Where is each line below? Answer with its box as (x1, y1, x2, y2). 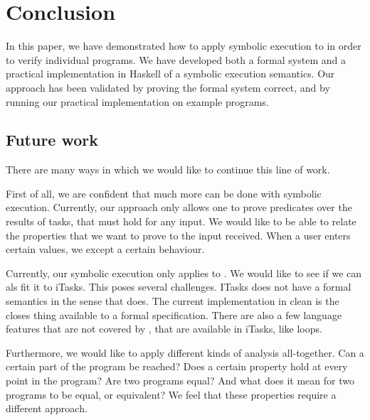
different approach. (6, 401, 88, 416)
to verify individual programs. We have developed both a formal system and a (6, 52, 346, 67)
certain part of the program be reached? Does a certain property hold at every (6, 359, 348, 374)
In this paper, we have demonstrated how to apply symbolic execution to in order (6, 38, 361, 53)
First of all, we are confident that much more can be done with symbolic (6, 185, 322, 200)
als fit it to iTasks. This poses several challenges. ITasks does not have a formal (6, 279, 351, 294)
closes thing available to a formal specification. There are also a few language (6, 307, 342, 322)
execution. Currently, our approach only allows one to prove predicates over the (6, 200, 352, 215)
